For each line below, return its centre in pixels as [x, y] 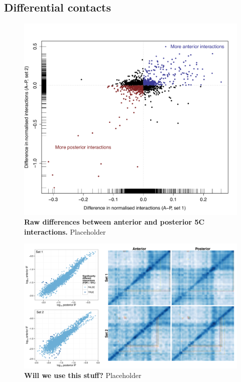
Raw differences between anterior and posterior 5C [114, 222]
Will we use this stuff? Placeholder [83, 375]
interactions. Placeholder [65, 231]
